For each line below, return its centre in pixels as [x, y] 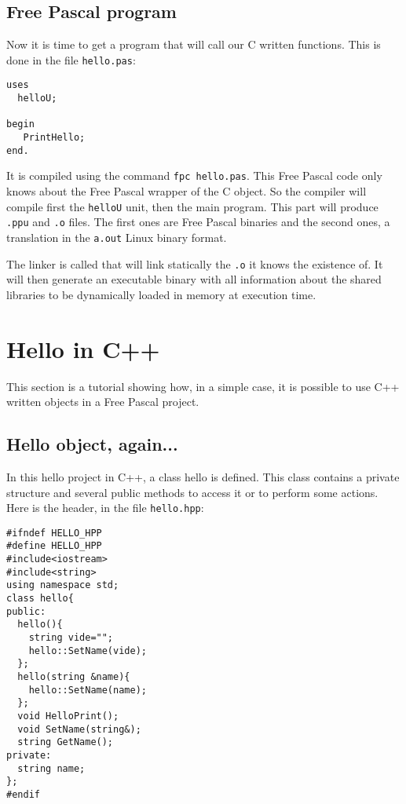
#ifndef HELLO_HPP [54, 533]
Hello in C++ [83, 348]
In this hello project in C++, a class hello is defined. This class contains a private [203, 476]
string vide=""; [71, 638]
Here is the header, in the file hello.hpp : [105, 508]
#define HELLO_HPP [54, 546]
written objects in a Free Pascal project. [103, 402]
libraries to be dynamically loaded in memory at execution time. [161, 294]
